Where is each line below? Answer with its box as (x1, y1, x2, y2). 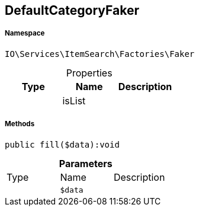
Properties (66, 66, 113, 79)
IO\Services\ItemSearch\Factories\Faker (5, 49, 195, 59)
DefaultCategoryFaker (5, 3, 139, 18)
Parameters (59, 157, 113, 170)
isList (62, 94, 86, 107)
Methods (5, 120, 35, 129)
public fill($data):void (5, 139, 120, 149)
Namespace (5, 29, 45, 38)
